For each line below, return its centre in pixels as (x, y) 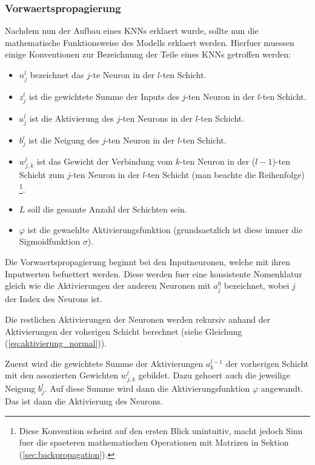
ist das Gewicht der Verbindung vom (105, 161)
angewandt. (282, 388)
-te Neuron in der (122, 74)
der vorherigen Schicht (267, 363)
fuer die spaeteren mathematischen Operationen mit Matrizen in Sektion (154, 442)
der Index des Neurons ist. (54, 299)
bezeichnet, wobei (257, 285)
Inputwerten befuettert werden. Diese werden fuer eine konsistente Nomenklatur (154, 273)
